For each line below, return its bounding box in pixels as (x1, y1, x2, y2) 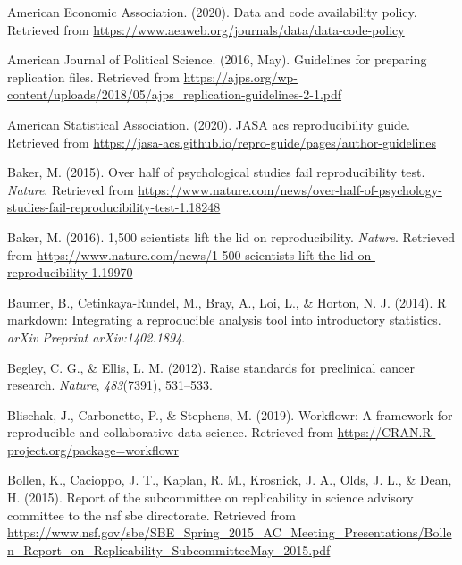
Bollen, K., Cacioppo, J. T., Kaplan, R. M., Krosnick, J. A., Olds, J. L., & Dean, (7, 470, 452, 489)
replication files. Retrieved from (7, 67, 180, 86)
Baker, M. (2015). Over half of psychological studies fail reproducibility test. (7, 163, 425, 181)
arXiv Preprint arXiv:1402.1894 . (7, 327, 186, 346)
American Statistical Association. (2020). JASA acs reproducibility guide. (7, 114, 410, 133)
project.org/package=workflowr (7, 440, 179, 459)
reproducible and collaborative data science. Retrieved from (7, 423, 333, 442)
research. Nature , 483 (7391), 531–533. (7, 375, 213, 394)
